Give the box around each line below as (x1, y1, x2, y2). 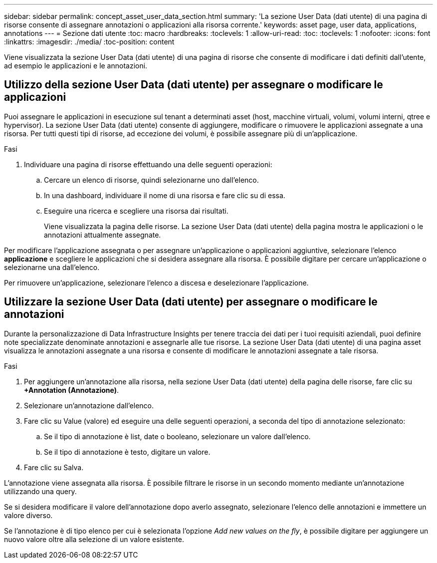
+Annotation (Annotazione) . (24, 385, 119, 394)
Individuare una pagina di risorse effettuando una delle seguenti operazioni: (24, 160, 272, 169)
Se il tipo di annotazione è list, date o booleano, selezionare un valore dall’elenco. (44, 432, 311, 441)
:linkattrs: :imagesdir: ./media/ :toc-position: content (4, 37, 175, 46)
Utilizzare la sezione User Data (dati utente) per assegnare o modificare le (4, 295, 378, 308)
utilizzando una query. (4, 487, 77, 496)
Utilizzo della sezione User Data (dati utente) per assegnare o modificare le (4, 78, 383, 91)
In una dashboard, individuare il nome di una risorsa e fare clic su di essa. (44, 191, 285, 200)
